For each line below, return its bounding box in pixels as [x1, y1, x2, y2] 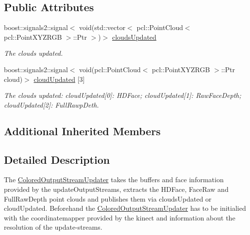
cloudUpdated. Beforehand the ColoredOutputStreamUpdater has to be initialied [4, 203, 246, 213]
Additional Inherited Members [4, 123, 161, 138]
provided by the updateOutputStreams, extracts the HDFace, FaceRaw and [4, 184, 229, 194]
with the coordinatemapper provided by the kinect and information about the [4, 212, 235, 222]
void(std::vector [79, 22, 126, 32]
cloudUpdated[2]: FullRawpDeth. [4, 99, 99, 110]
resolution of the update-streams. [4, 222, 102, 232]
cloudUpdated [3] [33, 74, 85, 84]
